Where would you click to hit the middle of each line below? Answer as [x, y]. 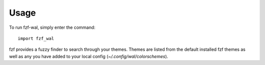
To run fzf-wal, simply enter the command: [52, 27]
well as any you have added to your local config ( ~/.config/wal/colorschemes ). [89, 56]
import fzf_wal [36, 38]
